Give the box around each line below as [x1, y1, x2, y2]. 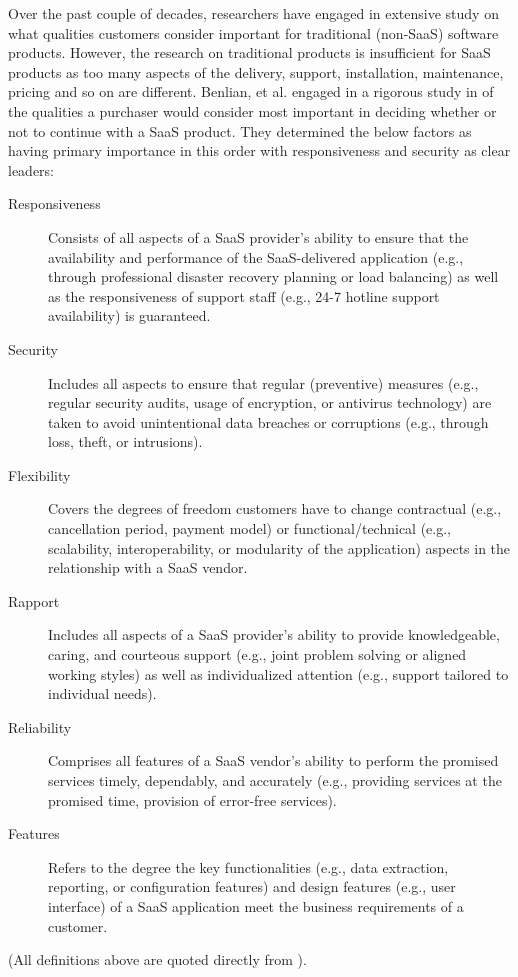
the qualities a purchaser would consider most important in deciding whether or [8, 100, 497, 121]
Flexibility [8, 464, 71, 485]
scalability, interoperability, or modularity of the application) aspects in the [48, 537, 511, 558]
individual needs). [48, 683, 157, 704]
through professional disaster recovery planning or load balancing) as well [48, 266, 499, 287]
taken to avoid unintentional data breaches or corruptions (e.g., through [48, 411, 489, 432]
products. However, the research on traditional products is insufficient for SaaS [8, 42, 491, 63]
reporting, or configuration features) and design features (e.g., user [48, 876, 456, 897]
